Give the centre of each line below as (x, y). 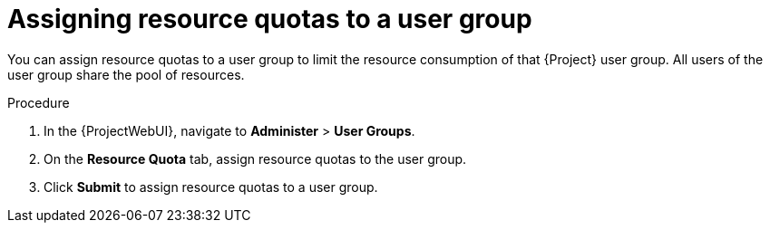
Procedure (39, 102)
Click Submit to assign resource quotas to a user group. (211, 187)
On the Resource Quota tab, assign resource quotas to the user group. (255, 158)
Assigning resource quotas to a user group (270, 19)
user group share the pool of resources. (126, 74)
